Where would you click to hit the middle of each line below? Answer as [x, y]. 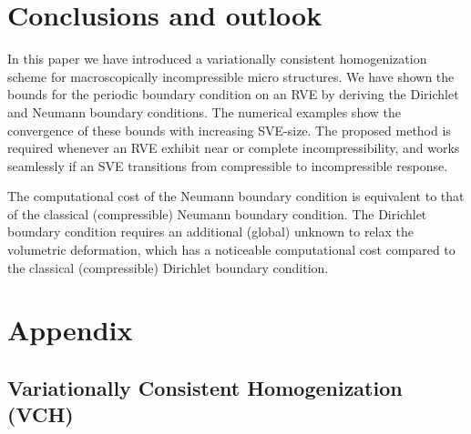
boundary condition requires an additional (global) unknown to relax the [210, 232]
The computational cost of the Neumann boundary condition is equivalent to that [236, 196]
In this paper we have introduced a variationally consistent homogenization [217, 59]
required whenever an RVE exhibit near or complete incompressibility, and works [234, 148]
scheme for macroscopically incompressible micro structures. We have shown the [231, 76]
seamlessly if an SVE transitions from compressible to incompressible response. [228, 165]
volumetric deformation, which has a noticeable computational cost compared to [231, 250]
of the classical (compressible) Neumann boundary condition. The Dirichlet [217, 213]
